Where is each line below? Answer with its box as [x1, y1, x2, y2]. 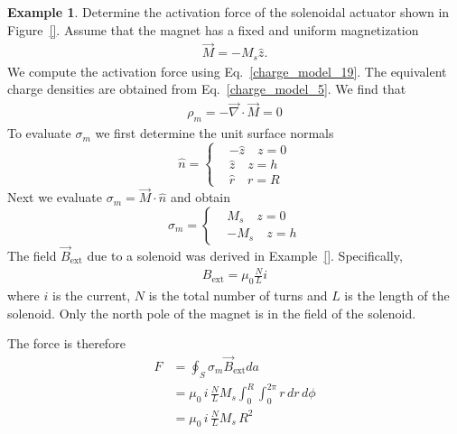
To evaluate [7, 124, 71, 143]
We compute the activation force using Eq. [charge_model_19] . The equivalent [7, 61, 447, 80]
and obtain [170, 188, 231, 207]
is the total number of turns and [148, 285, 328, 304]
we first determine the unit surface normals [95, 124, 334, 143]
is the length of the [344, 285, 450, 304]
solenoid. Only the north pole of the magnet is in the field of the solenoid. [7, 303, 416, 322]
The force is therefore [7, 334, 126, 353]
